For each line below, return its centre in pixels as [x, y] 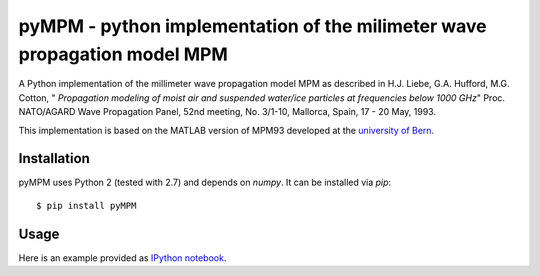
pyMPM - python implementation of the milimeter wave [252, 26]
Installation [54, 158]
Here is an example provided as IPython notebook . [122, 257]
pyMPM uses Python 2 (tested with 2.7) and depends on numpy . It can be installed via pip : [205, 182]
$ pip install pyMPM [86, 205]
